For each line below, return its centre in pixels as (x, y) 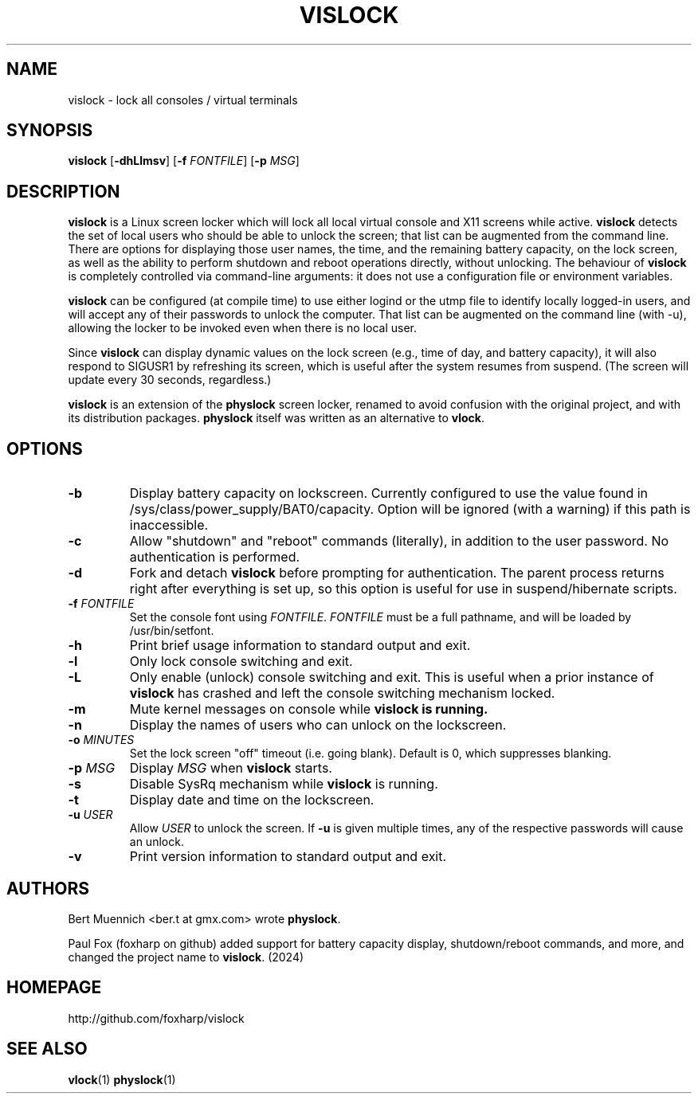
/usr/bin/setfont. (172, 631)
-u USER (90, 815)
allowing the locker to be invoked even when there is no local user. (243, 328)
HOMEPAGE (54, 988)
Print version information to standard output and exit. (288, 857)
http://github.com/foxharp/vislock (156, 1018)
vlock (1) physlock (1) (122, 1079)
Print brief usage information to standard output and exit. (300, 646)
